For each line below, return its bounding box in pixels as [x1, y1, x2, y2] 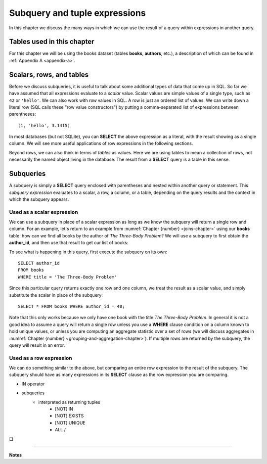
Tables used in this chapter [9, 38, 94, 46]
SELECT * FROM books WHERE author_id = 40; [18, 304, 125, 309]
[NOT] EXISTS [55, 413, 84, 419]
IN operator [21, 381, 45, 387]
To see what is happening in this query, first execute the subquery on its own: [9, 249, 168, 255]
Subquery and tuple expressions [9, 7, 146, 18]
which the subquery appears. [9, 196, 69, 202]
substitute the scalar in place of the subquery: [9, 292, 103, 298]
